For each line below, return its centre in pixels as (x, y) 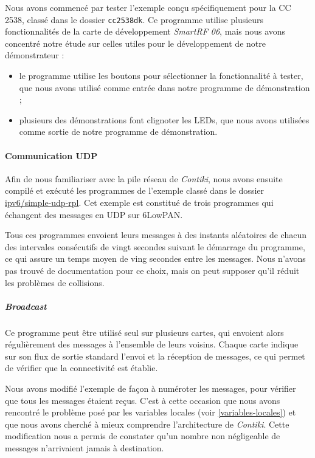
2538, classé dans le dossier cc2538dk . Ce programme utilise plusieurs (134, 19)
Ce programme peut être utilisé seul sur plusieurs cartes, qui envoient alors (144, 332)
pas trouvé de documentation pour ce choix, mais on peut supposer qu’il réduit (152, 270)
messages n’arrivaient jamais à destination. (85, 448)
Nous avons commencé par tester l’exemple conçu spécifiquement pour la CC (148, 7)
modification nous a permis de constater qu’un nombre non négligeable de (143, 436)
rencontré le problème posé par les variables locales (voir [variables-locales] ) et (151, 412)
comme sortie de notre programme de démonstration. (118, 132)
